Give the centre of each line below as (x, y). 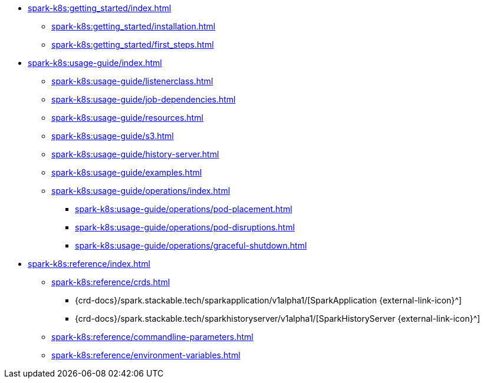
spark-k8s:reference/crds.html (111, 282)
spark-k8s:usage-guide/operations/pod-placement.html (184, 209)
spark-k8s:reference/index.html (89, 264)
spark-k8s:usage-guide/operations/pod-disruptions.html (185, 227)
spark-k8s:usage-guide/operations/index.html (141, 191)
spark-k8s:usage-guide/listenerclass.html (132, 81)
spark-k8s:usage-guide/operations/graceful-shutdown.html (191, 245)
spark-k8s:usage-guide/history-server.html (135, 154)
